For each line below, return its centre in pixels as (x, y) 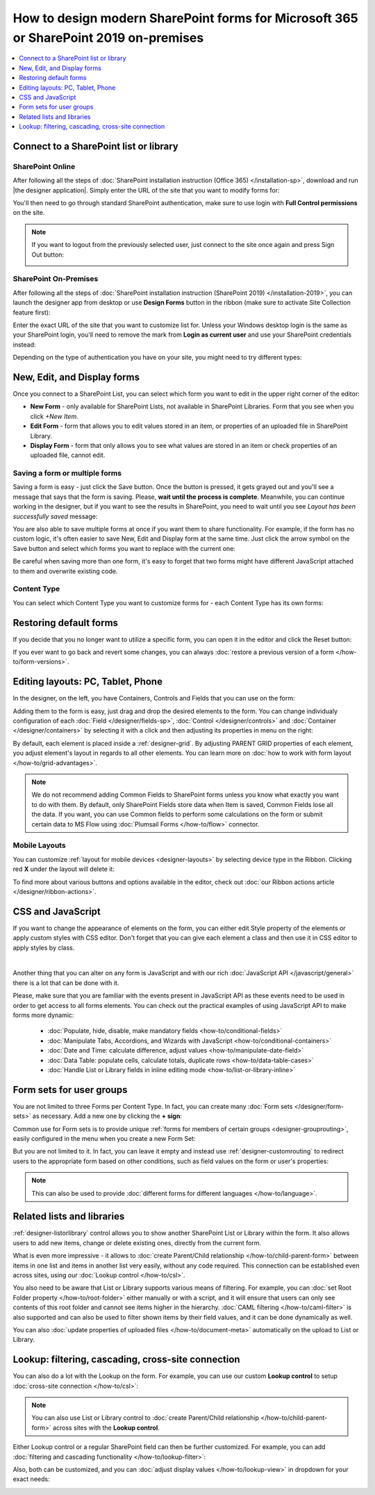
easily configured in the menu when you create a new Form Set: (104, 1138)
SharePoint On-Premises (56, 279)
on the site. (29, 213)
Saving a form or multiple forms (67, 473)
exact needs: (31, 1479)
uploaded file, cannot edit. (68, 455)
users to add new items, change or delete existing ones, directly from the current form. (137, 1242)
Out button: (48, 255)
